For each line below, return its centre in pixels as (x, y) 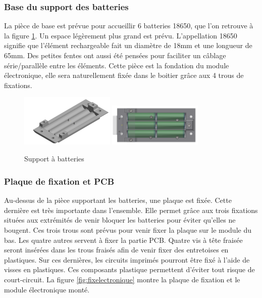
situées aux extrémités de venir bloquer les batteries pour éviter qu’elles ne (120, 220)
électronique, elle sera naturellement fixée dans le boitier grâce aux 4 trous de (124, 75)
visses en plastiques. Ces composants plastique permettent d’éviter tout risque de (129, 269)
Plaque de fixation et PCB (59, 181)
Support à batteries (54, 159)
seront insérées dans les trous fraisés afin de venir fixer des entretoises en (116, 250)
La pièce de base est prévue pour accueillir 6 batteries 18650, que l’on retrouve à (129, 26)
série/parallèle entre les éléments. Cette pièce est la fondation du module (117, 65)
